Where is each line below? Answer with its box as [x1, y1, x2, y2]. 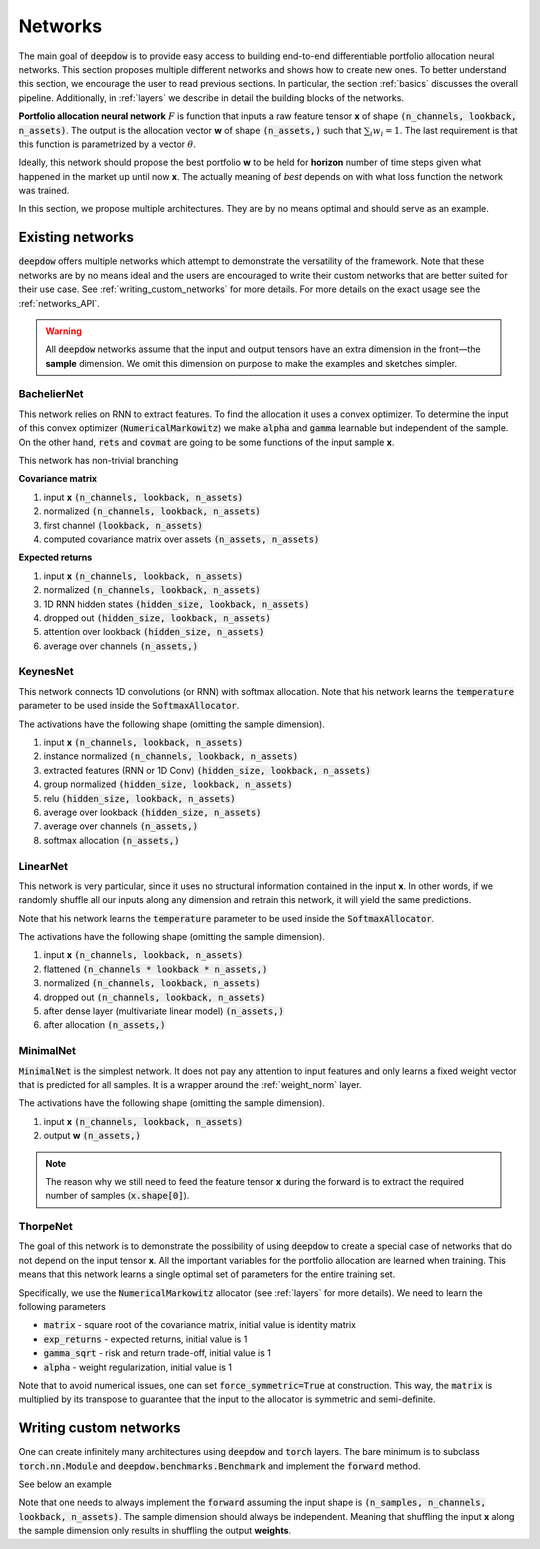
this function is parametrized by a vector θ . [18, 138, 197, 150]
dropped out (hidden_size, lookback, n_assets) [43, 611, 272, 624]
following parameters [18, 1300, 107, 1312]
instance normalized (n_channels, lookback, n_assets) [43, 750, 299, 762]
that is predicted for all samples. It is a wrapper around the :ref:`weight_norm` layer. [18, 1078, 362, 1090]
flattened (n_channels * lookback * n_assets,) [43, 963, 268, 975]
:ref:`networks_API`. [18, 297, 100, 309]
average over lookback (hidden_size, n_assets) [43, 806, 262, 818]
